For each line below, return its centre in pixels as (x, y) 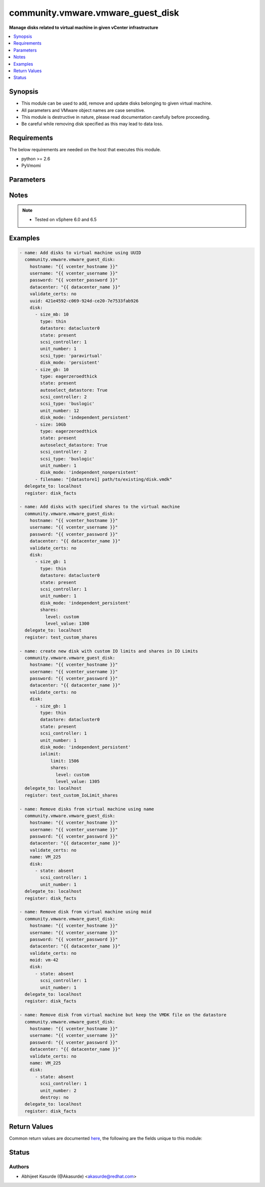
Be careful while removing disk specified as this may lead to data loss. (93, 124)
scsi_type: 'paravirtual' (71, 356)
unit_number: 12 (60, 410)
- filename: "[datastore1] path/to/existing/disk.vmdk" (104, 479)
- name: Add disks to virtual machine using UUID (80, 252)
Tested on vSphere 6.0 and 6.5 (66, 219)
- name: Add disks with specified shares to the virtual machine (100, 507)
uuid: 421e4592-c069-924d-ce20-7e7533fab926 (84, 301)
